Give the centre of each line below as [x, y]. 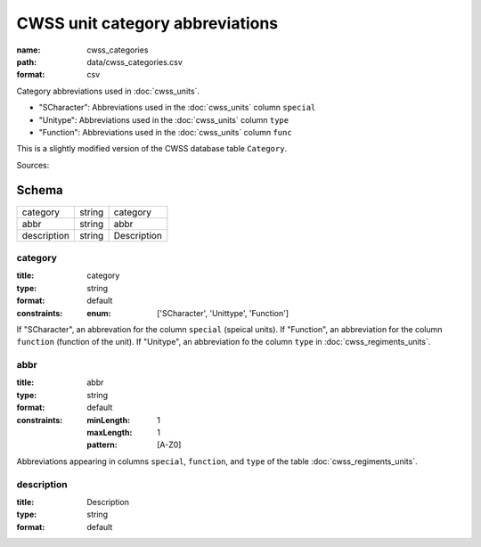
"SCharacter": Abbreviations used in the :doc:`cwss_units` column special [177, 108]
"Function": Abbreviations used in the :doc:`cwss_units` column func [166, 132]
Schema [40, 190]
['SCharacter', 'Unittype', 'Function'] [223, 313]
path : [27, 61]
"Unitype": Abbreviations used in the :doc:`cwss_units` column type [164, 119]
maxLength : [110, 432]
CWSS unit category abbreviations [147, 23]
